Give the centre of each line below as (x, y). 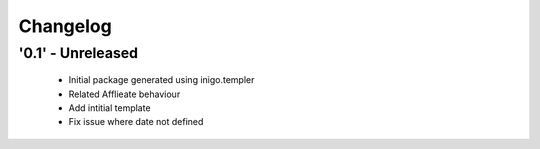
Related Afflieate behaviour (124, 94)
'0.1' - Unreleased (78, 53)
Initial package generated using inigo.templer (161, 80)
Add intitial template (109, 107)
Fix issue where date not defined (136, 122)
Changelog (65, 26)
